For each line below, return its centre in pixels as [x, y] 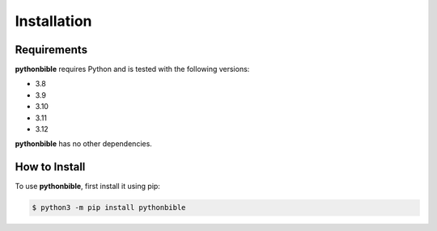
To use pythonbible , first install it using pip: [88, 187]
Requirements [51, 50]
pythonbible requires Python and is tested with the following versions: [132, 69]
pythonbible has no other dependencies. [84, 144]
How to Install [50, 167]
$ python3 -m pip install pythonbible [109, 208]
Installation [53, 21]
